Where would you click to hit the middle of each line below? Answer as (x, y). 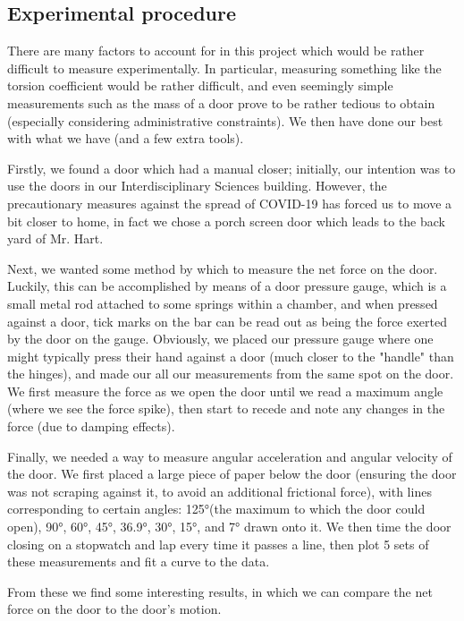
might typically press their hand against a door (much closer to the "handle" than (231, 356)
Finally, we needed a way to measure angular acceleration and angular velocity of (230, 456)
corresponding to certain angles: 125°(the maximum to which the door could (216, 509)
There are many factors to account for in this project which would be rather (216, 51)
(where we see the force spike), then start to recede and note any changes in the (226, 408)
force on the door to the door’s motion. (114, 609)
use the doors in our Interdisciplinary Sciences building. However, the (197, 186)
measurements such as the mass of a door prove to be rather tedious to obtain (221, 102)
